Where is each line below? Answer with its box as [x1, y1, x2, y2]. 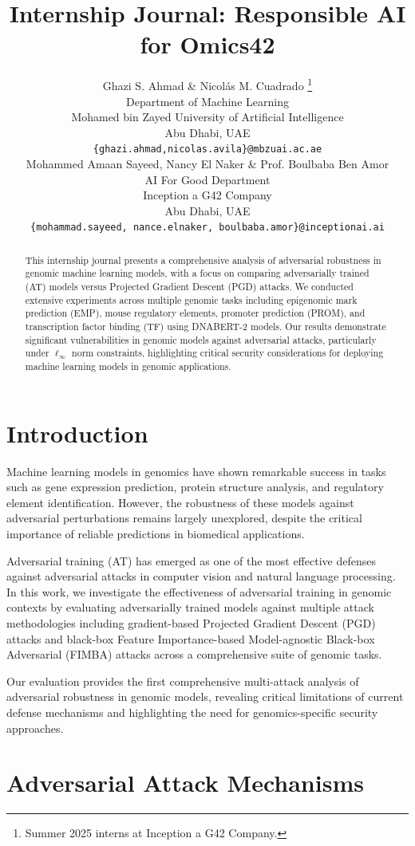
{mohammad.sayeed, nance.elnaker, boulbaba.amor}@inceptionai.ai [30, 222, 385, 234]
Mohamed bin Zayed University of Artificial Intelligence [71, 108, 344, 125]
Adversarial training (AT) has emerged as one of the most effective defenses [6, 552, 376, 569]
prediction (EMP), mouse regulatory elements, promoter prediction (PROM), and [25, 306, 366, 320]
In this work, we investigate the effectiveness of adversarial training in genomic [6, 583, 392, 600]
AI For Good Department [144, 171, 271, 187]
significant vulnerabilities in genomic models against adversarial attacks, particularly [25, 332, 377, 346]
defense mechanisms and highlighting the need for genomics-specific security [6, 703, 378, 720]
